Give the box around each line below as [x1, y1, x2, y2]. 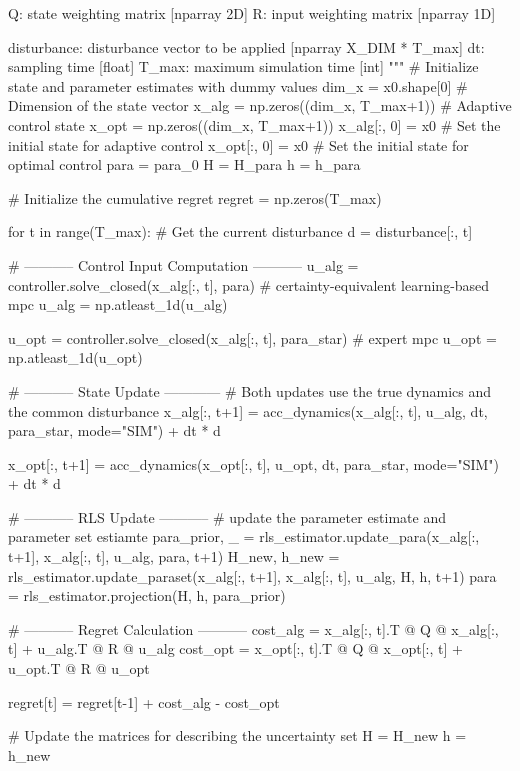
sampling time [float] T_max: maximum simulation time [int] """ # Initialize [8, 56, 479, 77]
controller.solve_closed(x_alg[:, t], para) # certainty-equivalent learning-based [8, 274, 490, 295]
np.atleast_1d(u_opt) [8, 347, 143, 368]
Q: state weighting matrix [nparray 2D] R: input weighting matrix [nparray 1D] [8, 3, 496, 23]
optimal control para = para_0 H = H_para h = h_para [8, 154, 361, 175]
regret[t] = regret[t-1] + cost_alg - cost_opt [8, 691, 280, 712]
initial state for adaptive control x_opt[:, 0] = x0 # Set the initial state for [8, 134, 469, 155]
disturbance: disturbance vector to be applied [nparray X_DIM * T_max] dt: [8, 36, 485, 57]
